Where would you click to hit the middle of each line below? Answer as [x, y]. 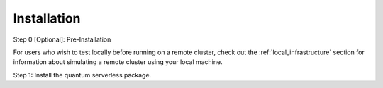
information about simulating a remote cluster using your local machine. [118, 62]
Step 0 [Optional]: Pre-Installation [62, 39]
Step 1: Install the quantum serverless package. [82, 75]
